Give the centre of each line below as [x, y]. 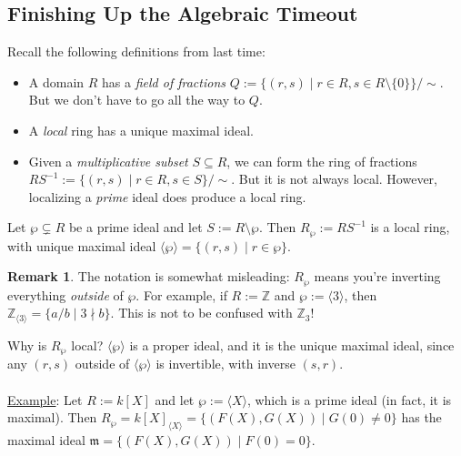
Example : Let [45, 399]
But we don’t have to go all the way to [137, 100]
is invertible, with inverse [225, 364]
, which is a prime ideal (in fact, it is [349, 399]
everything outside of [65, 294]
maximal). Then [52, 417]
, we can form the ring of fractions [322, 161]
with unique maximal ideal [82, 245]
